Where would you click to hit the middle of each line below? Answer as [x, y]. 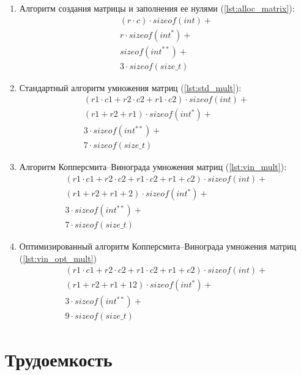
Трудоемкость [59, 359]
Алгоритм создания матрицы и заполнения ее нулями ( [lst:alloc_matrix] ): [157, 8]
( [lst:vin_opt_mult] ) [58, 258]
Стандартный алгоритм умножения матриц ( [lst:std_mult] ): [130, 87]
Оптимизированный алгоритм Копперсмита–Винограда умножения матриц [158, 246]
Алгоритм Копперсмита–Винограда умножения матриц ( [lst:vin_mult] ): [153, 167]
